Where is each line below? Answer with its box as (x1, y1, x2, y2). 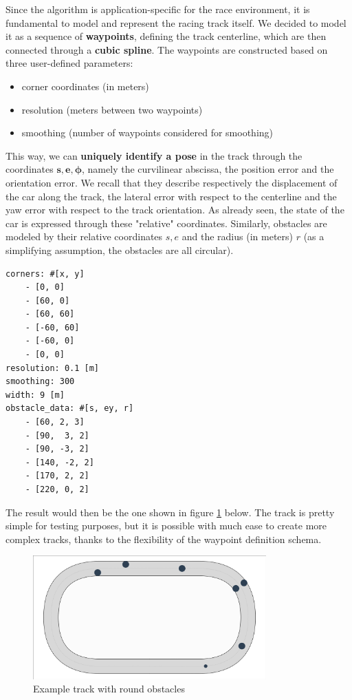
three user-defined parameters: (5, 56, 133, 70)
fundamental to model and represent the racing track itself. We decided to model (5, 15, 346, 30)
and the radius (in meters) (181, 229, 293, 244)
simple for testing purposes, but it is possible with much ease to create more (5, 518, 327, 533)
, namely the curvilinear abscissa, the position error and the (82, 162, 334, 176)
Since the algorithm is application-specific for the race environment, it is (5, 2, 310, 16)
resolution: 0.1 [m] (5, 363, 100, 373)
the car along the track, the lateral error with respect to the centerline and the (5, 189, 337, 203)
